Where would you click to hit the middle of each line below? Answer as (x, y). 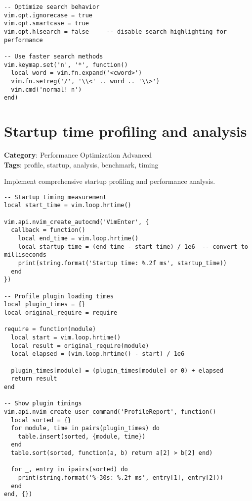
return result (34, 379)
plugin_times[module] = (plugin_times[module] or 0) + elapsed (117, 370)
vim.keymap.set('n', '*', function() (66, 65)
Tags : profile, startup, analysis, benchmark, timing (81, 164)
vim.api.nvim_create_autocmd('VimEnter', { (77, 222)
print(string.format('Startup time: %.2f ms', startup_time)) (123, 263)
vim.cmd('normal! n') (46, 89)
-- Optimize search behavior (52, 7)
